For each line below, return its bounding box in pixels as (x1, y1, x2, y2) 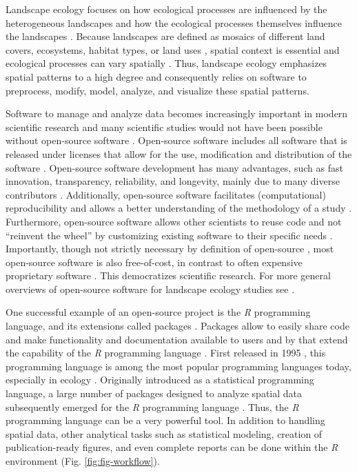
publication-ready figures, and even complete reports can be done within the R (6, 440, 338, 454)
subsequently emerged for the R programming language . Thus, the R (6, 399, 299, 414)
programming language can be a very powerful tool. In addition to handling (6, 413, 325, 427)
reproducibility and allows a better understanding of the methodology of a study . (6, 201, 352, 215)
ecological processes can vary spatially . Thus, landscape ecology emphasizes (6, 56, 327, 70)
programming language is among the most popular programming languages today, (6, 359, 351, 373)
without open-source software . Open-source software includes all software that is (6, 133, 347, 148)
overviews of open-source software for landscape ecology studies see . (6, 281, 295, 296)
